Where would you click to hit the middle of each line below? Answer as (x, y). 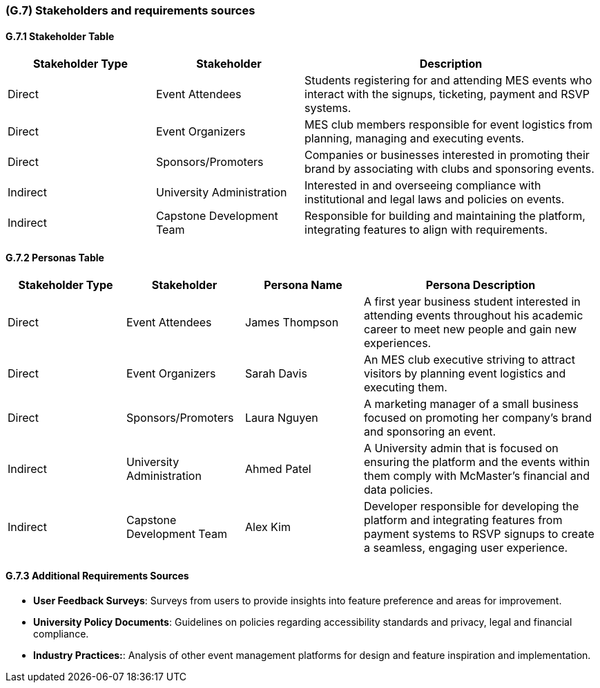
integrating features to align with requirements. (426, 230)
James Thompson (292, 323)
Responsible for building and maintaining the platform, (445, 216)
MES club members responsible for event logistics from (449, 125)
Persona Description (481, 285)
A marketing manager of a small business (471, 404)
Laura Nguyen (282, 418)
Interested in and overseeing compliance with (423, 186)
